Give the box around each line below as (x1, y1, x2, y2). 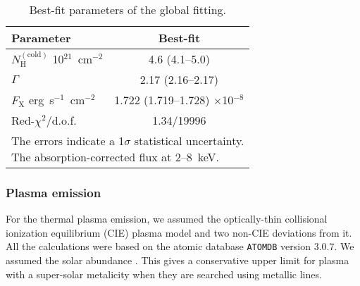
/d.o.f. (46, 112, 77, 129)
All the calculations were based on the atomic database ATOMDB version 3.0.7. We (6, 239, 354, 254)
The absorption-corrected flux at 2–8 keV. (11, 149, 219, 166)
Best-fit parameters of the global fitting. (29, 1, 227, 18)
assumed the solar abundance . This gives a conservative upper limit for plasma (6, 253, 349, 268)
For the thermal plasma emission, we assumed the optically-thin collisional (6, 211, 328, 226)
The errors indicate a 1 (11, 132, 125, 149)
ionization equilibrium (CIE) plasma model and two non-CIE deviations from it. (6, 225, 352, 240)
